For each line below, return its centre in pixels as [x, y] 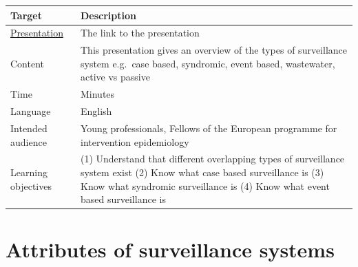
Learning [29, 172]
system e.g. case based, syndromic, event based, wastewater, [208, 63]
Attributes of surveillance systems [170, 249]
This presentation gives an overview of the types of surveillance [214, 50]
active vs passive [115, 77]
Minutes [97, 94]
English [96, 111]
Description [108, 15]
